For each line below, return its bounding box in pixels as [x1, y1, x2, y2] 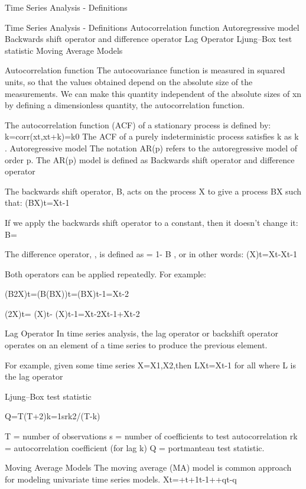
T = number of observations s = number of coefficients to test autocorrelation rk [5, 430, 298, 442]
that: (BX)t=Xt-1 [5, 196, 70, 209]
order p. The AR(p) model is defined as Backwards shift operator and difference [5, 153, 295, 166]
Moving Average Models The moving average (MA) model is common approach [5, 461, 292, 474]
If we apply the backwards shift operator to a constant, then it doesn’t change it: [5, 216, 298, 228]
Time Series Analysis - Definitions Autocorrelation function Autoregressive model [5, 21, 300, 33]
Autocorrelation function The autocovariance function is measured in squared [5, 64, 285, 76]
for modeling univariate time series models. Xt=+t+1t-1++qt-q [5, 472, 237, 485]
